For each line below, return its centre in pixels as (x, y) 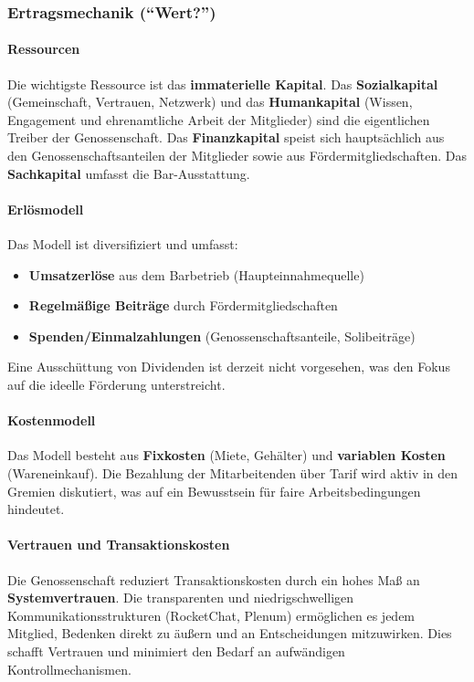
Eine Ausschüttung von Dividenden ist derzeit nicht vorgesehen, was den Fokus (229, 367)
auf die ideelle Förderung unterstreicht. (116, 384)
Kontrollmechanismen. (69, 669)
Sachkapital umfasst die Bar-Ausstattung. (129, 173)
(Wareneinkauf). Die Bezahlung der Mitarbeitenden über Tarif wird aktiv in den (233, 472)
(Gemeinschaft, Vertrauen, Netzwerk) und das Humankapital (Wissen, (210, 102)
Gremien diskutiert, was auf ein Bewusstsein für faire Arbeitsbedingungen (214, 491)
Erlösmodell (46, 209)
